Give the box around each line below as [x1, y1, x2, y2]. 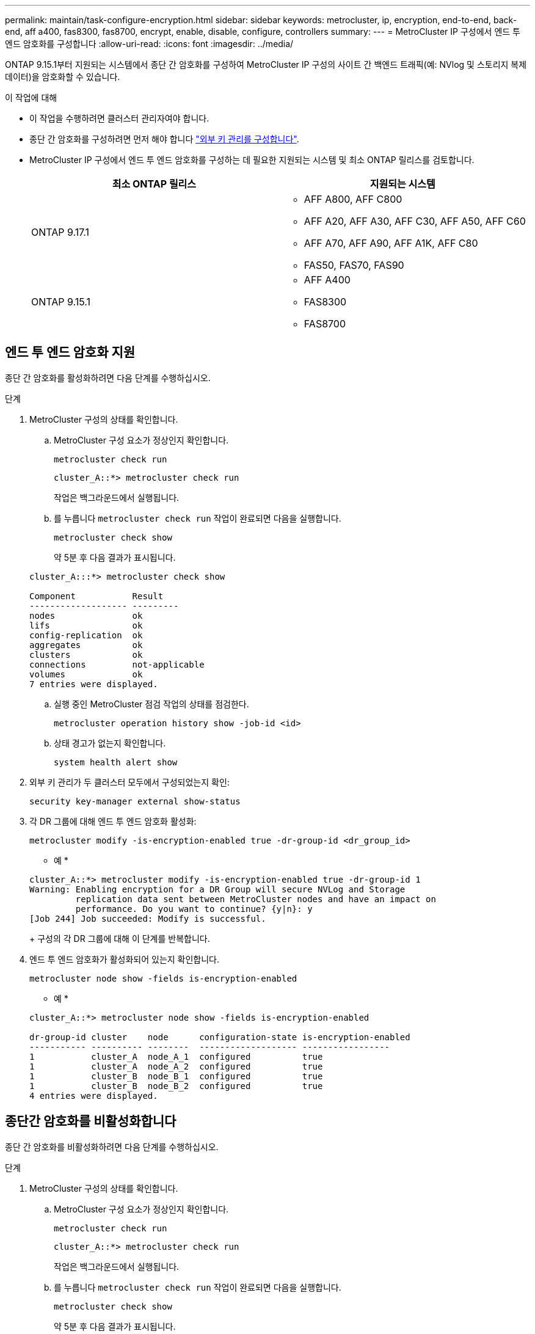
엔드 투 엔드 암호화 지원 [5, 344, 136, 360]
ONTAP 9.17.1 [31, 226, 90, 238]
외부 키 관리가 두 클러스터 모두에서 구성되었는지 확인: [29, 776, 230, 787]
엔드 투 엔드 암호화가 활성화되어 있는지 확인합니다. [29, 953, 220, 964]
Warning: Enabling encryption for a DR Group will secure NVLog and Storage [29, 884, 406, 894]
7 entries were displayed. [29, 679, 158, 689]
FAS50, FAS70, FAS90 [304, 259, 404, 271]
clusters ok [29, 649, 143, 660]
